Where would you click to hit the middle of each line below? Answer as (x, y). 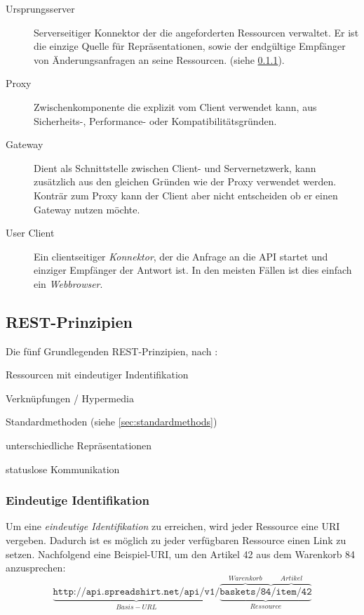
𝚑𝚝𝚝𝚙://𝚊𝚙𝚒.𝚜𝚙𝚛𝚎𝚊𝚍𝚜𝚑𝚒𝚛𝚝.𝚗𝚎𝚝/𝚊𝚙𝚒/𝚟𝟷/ (136, 592)
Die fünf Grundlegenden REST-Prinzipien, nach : (112, 351)
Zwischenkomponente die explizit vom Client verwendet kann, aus (175, 106)
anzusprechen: (36, 568)
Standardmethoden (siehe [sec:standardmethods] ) (112, 422)
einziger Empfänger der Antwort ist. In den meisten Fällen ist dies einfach (193, 270)
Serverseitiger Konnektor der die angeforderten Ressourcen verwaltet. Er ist (196, 32)
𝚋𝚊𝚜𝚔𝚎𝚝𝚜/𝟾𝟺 (245, 592)
